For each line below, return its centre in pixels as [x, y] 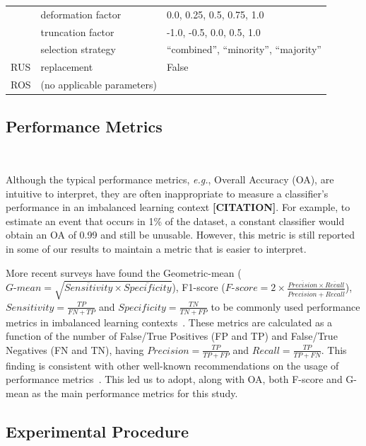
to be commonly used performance [285, 306]
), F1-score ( [199, 287]
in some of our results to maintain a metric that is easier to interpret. [156, 248]
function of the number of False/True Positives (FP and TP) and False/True [172, 336]
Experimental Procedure [98, 431]
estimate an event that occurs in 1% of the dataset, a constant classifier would [175, 221]
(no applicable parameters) [99, 85]
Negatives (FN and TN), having [75, 349]
